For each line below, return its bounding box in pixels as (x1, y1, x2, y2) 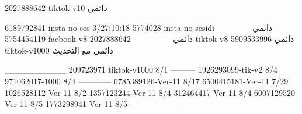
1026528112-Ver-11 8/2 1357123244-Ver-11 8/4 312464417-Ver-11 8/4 (5, 86, 252, 98)
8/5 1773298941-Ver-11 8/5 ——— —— (30, 98, 174, 110)
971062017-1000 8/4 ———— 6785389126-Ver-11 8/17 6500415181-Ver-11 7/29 (5, 74, 289, 87)
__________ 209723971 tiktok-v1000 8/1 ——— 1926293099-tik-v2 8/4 (5, 63, 278, 76)
